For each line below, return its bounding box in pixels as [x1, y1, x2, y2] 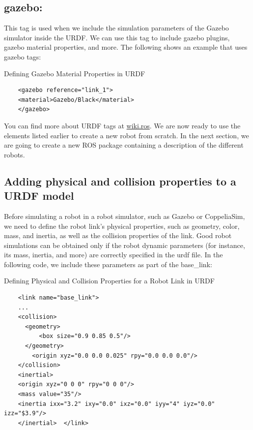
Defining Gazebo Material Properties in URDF [4, 68, 145, 78]
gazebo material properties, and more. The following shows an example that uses [4, 42, 248, 52]
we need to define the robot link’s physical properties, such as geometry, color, [4, 220, 240, 231]
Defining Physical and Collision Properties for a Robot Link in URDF [4, 276, 215, 286]
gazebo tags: [4, 51, 41, 61]
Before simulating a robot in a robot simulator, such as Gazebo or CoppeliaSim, [4, 211, 245, 221]
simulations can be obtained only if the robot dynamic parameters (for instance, [4, 240, 245, 250]
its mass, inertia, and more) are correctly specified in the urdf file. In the [4, 249, 223, 260]
